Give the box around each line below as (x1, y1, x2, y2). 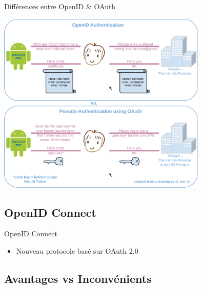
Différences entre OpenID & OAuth (4, 1, 116, 11)
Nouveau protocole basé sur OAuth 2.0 (16, 245, 138, 256)
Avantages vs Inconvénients (4, 270, 152, 286)
